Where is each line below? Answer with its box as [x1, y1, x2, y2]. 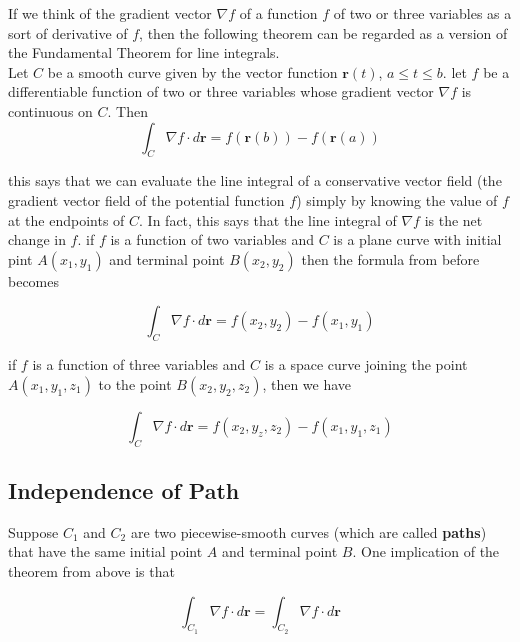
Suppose [8, 521, 59, 542]
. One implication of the [352, 541, 500, 562]
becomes [8, 270, 60, 291]
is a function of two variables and [110, 229, 315, 250]
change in [8, 229, 66, 250]
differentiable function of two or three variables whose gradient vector [8, 81, 434, 102]
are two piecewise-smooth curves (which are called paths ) [130, 521, 487, 542]
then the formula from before [301, 248, 480, 269]
